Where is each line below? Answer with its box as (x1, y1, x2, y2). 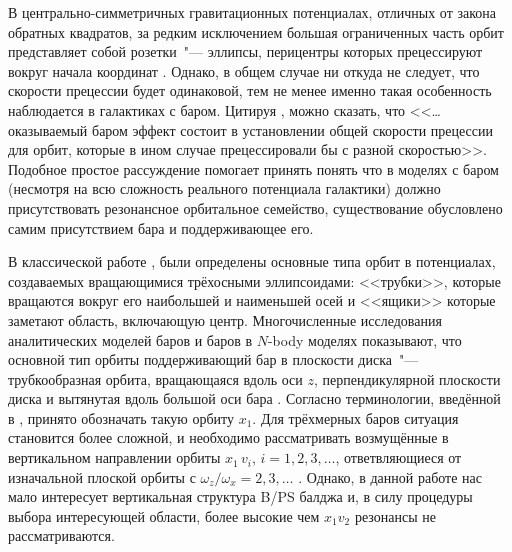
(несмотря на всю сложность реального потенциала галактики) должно (8, 178, 441, 199)
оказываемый (8, 119, 88, 140)
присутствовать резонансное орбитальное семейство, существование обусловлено (8, 197, 503, 218)
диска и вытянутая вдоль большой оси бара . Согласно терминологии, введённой (8, 388, 501, 409)
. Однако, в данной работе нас (298, 466, 482, 487)
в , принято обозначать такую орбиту (8, 407, 234, 428)
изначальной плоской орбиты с (8, 466, 196, 487)
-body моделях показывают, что (267, 329, 462, 350)
